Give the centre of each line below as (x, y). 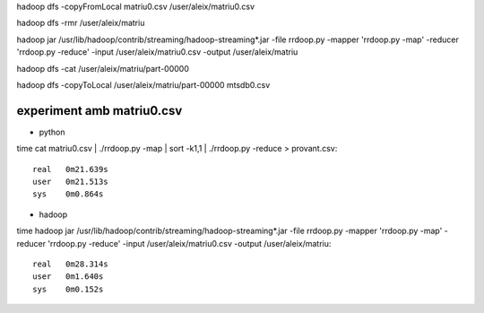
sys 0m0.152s (68, 289)
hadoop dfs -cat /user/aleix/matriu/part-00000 (103, 68)
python (52, 132)
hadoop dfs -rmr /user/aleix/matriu (81, 23)
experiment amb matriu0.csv (99, 111)
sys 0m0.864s (68, 194)
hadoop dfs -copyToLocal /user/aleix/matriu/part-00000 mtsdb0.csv (143, 84)
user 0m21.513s (70, 182)
